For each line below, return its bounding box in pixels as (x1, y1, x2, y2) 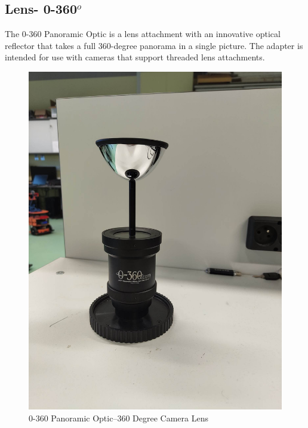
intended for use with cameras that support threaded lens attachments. (5, 51, 265, 63)
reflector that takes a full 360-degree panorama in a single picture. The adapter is (5, 39, 303, 51)
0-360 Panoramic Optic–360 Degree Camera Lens (29, 411, 208, 424)
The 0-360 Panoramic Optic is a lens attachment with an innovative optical (5, 27, 281, 40)
